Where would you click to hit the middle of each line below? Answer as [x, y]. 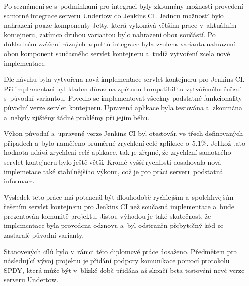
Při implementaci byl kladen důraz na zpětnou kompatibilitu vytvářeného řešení [123, 88]
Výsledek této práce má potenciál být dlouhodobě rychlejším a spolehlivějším [119, 197]
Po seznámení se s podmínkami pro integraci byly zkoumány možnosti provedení [124, 6]
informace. [19, 181]
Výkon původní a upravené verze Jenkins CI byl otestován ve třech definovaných [124, 133]
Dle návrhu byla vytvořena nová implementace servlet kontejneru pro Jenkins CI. [124, 79]
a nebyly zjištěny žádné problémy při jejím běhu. [77, 117]
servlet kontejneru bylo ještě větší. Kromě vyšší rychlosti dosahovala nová [113, 161]
